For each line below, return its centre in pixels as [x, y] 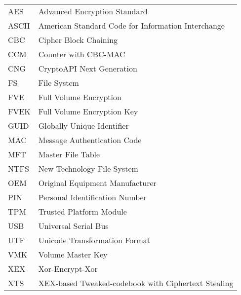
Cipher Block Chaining [78, 40]
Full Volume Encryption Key [88, 111]
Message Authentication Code [90, 140]
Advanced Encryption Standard [93, 11]
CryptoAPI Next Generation [88, 68]
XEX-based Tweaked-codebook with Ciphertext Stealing [136, 283]
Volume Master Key [73, 254]
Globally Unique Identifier [83, 126]
